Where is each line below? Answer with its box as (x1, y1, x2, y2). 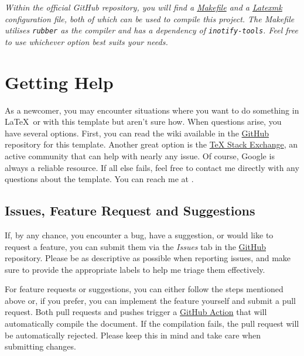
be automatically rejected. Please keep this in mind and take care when (5, 328, 261, 341)
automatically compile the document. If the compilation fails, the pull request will (5, 317, 299, 330)
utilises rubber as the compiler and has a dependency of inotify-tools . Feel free (5, 24, 298, 36)
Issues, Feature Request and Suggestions (5, 201, 255, 220)
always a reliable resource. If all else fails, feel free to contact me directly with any (5, 161, 299, 173)
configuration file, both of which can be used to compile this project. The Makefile (5, 12, 295, 25)
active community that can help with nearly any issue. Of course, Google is (5, 149, 275, 162)
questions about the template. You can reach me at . (5, 173, 194, 185)
